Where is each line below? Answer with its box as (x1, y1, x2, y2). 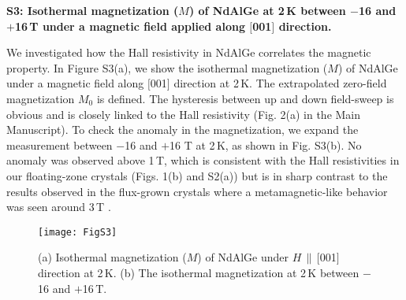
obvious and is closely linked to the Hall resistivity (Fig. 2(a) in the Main (6, 106, 361, 122)
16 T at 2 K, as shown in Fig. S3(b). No (169, 136, 362, 153)
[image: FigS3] (38, 226, 117, 238)
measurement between (6, 136, 113, 153)
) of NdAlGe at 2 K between (188, 2, 346, 18)
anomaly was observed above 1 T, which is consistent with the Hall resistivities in (6, 152, 400, 169)
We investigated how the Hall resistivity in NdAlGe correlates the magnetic (6, 44, 371, 61)
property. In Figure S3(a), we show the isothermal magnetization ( (6, 59, 328, 76)
